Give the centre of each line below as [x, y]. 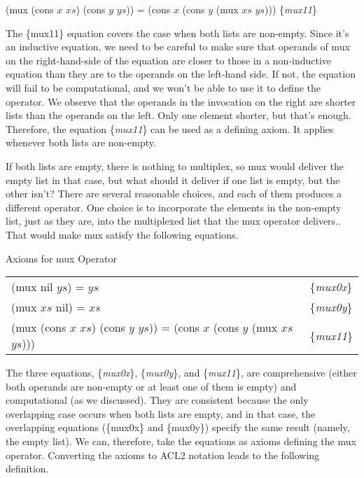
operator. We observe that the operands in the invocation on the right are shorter [181, 101]
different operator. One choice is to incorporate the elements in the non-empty [174, 207]
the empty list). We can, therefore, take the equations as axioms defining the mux [181, 441]
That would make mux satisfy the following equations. [122, 234]
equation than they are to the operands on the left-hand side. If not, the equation [181, 74]
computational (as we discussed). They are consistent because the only [157, 400]
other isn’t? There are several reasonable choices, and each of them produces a [174, 194]
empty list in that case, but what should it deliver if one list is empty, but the [173, 180]
